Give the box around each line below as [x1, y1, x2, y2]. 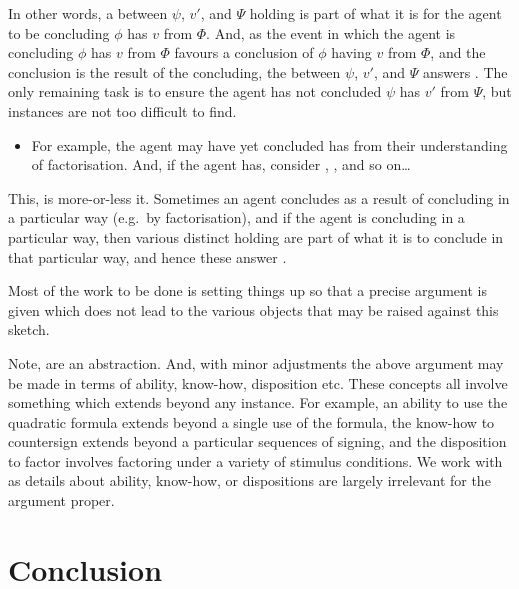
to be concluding [8, 22, 110, 43]
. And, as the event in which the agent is [206, 22, 456, 43]
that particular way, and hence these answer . [8, 246, 287, 267]
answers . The [422, 61, 508, 82]
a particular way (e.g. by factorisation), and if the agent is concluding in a [8, 207, 465, 228]
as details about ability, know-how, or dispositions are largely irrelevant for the [8, 470, 491, 491]
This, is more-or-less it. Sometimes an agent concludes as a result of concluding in [8, 187, 510, 208]
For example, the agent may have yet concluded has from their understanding [31, 134, 508, 155]
